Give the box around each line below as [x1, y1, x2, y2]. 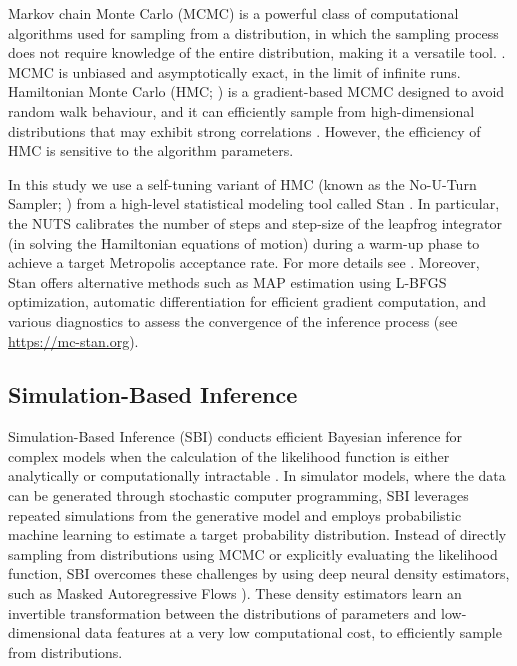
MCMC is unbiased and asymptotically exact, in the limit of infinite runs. [8, 61, 461, 82]
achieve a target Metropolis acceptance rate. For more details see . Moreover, [8, 252, 480, 273]
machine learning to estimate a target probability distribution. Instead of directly [8, 524, 507, 545]
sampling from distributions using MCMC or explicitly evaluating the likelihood [8, 543, 498, 564]
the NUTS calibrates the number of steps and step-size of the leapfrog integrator [8, 212, 503, 233]
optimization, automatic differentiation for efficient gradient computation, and [8, 291, 487, 312]
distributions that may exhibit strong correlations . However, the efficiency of [8, 120, 481, 141]
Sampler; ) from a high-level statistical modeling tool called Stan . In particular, [8, 193, 500, 214]
